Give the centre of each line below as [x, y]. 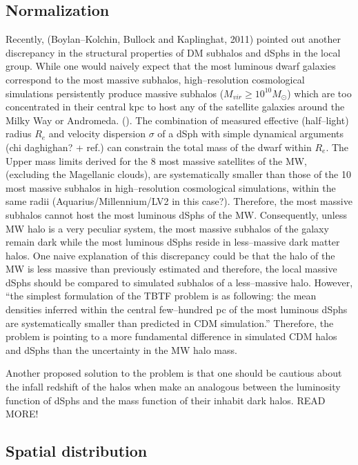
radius [19, 133]
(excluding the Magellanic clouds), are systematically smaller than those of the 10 [178, 174]
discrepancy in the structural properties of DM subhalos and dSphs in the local [173, 52]
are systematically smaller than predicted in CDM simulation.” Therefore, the [170, 323]
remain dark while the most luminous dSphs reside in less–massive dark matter [173, 242]
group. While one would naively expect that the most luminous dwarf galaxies [171, 66]
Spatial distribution [77, 451]
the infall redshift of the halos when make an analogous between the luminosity [173, 387]
